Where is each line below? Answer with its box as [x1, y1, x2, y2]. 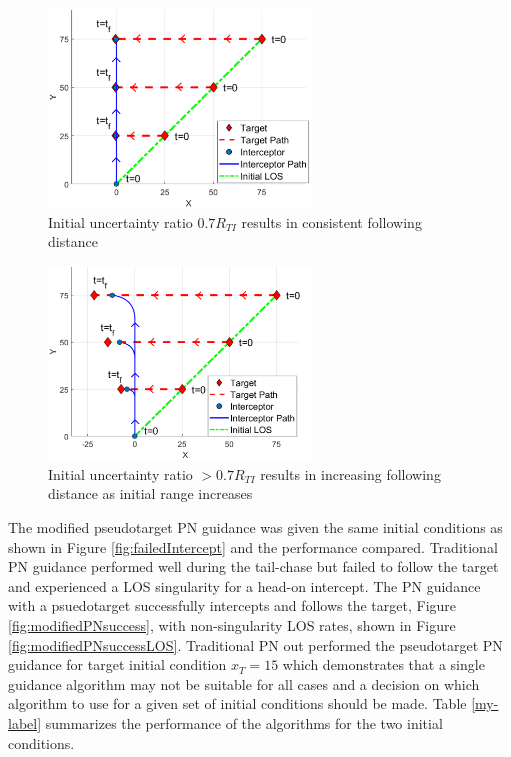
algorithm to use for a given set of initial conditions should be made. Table [8, 693, 467, 714]
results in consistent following [241, 211, 422, 232]
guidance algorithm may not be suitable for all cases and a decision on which [8, 673, 480, 694]
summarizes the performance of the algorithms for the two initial [45, 713, 443, 733]
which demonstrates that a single [282, 654, 485, 675]
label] [8, 713, 42, 733]
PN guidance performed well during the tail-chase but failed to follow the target [8, 556, 499, 577]
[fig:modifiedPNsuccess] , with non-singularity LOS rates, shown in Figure [8, 615, 456, 636]
